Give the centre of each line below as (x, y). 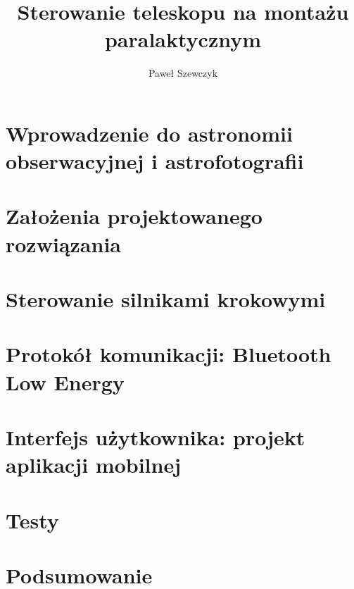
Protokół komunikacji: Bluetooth (169, 354)
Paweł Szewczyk (183, 73)
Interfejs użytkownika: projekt (156, 436)
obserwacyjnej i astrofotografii (155, 161)
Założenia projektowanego (134, 216)
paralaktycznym (183, 39)
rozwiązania (63, 243)
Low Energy (65, 382)
